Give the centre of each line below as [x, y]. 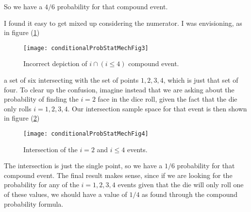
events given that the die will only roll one [181, 185]
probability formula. [34, 203]
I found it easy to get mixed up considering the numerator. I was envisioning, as [123, 23]
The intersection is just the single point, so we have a [83, 166]
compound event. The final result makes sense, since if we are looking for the [118, 175]
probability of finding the [41, 99]
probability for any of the [42, 185]
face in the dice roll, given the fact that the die [167, 99]
